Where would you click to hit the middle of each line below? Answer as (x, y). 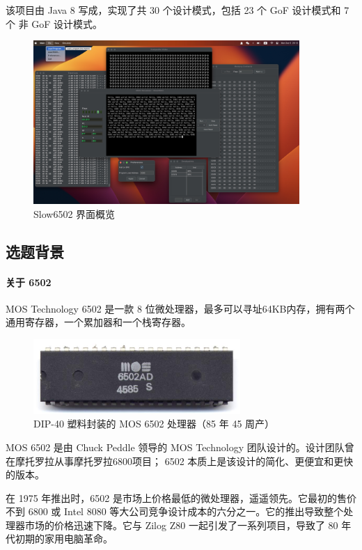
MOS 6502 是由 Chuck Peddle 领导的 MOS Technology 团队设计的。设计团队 (175, 447)
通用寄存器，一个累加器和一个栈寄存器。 (98, 322)
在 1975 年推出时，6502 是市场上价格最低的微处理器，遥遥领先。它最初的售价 (181, 497)
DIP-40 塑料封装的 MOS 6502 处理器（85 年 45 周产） (154, 424)
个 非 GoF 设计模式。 (54, 23)
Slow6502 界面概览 (74, 213)
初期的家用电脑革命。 (64, 539)
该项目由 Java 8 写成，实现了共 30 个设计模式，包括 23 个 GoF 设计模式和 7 (178, 10)
